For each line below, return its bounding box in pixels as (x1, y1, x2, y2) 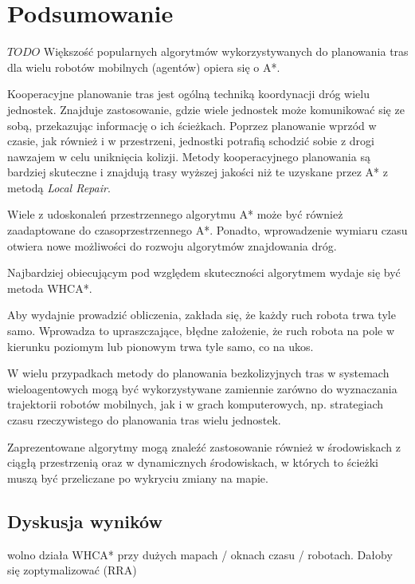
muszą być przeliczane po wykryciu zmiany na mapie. (7, 469, 268, 486)
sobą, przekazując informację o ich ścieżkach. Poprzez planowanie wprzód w (7, 116, 377, 133)
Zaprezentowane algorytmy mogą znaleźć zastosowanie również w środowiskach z (7, 438, 401, 455)
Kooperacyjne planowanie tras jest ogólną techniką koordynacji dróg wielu (7, 85, 370, 102)
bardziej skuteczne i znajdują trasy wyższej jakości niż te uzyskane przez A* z (7, 164, 389, 180)
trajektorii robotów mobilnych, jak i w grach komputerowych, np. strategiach (7, 396, 384, 412)
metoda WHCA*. (7, 279, 92, 296)
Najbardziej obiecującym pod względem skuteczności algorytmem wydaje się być (7, 264, 401, 281)
